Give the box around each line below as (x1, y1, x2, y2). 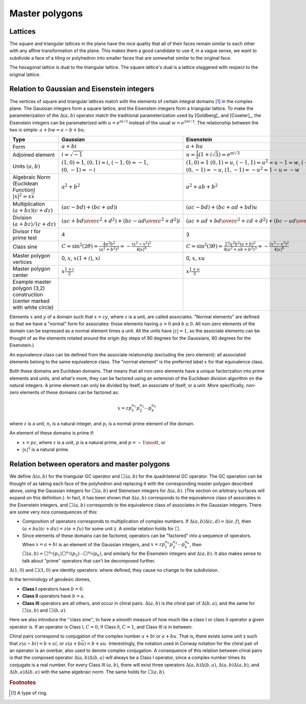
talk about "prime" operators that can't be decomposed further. (22, 557, 156, 564)
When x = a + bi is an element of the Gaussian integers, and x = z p (22, 541, 165, 547)
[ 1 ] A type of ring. (11, 690, 48, 696)
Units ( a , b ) (12, 162, 40, 169)
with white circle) (12, 304, 54, 311)
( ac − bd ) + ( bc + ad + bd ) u (186, 204, 258, 210)
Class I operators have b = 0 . (22, 586, 84, 592)
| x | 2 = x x (12, 192, 35, 200)
